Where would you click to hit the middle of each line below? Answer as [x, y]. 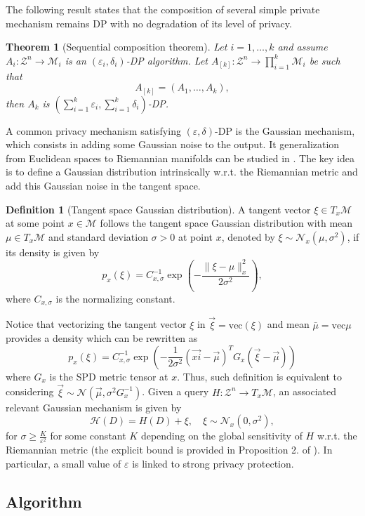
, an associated [305, 391]
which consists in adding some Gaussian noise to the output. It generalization [173, 144]
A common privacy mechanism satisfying [93, 130]
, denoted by [248, 236]
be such [325, 60]
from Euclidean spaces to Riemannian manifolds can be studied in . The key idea [180, 158]
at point [195, 236]
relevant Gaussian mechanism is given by [94, 407]
